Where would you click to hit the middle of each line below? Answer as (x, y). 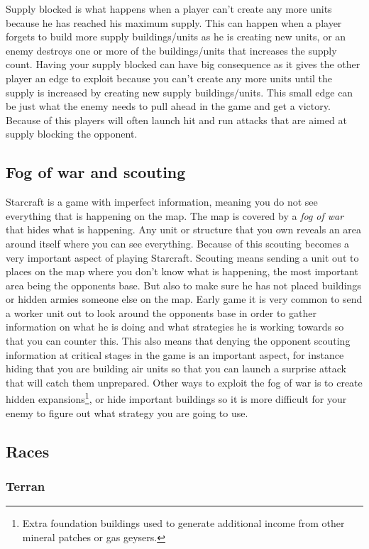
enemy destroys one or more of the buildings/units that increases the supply (171, 50)
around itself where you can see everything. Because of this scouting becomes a (178, 243)
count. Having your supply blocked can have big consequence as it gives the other (183, 64)
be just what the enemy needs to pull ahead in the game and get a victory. (168, 106)
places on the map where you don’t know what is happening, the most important (182, 271)
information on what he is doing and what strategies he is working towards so (175, 327)
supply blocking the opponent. (72, 134)
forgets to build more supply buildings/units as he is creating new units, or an (176, 37)
